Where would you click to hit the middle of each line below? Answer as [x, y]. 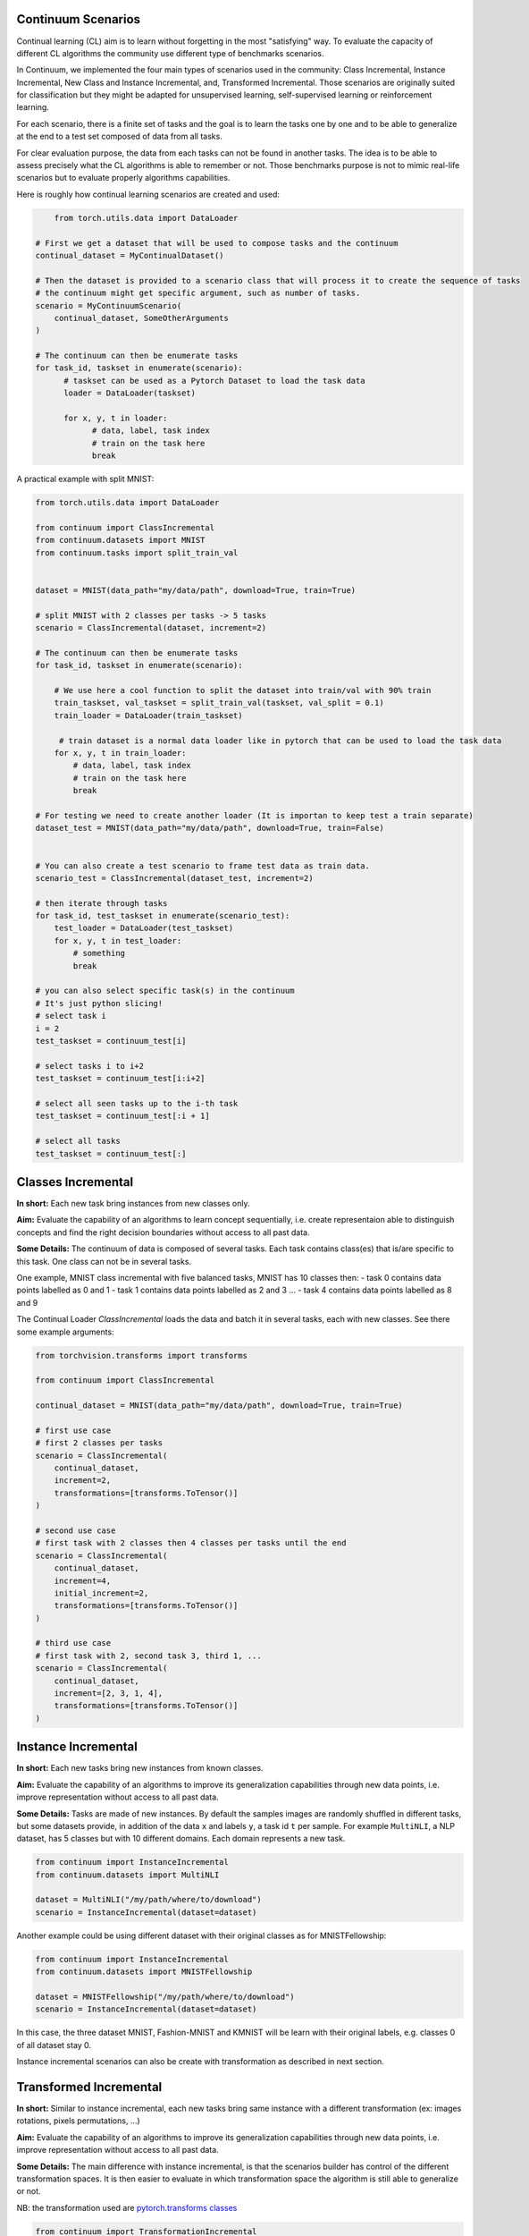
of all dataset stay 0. [54, 2045]
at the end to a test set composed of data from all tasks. [119, 136]
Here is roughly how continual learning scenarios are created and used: [148, 194]
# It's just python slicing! [99, 1003]
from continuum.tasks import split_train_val [137, 553]
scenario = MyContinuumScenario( [109, 305]
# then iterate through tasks [101, 903]
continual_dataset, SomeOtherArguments [142, 318]
